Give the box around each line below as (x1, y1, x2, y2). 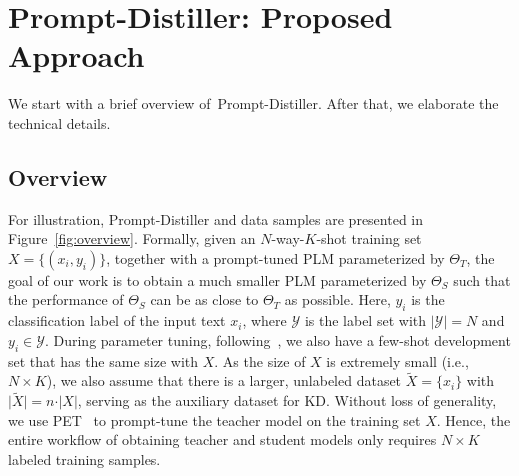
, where (242, 310, 287, 331)
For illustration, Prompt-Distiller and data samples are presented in (8, 208, 424, 229)
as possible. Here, (284, 289, 391, 310)
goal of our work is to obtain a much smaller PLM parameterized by (8, 269, 427, 290)
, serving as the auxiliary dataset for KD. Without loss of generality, (77, 390, 497, 411)
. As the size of (214, 350, 306, 371)
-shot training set (316, 228, 422, 249)
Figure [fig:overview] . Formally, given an (8, 228, 256, 249)
